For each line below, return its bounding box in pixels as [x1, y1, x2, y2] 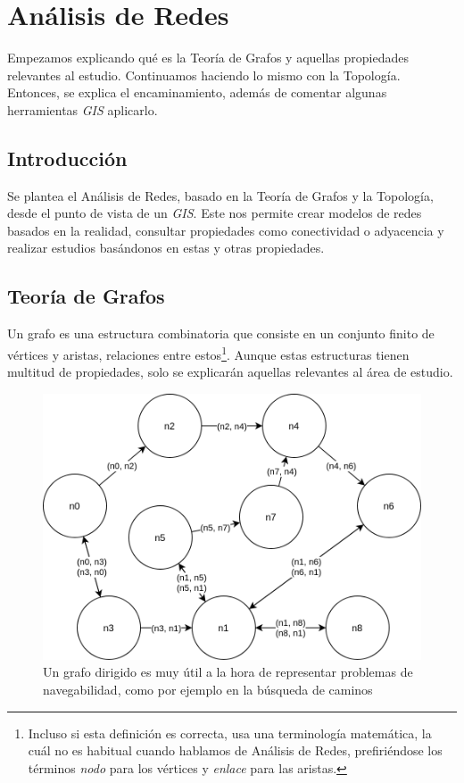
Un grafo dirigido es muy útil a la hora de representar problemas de [43, 662, 413, 681]
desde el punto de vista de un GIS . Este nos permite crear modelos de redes [7, 204, 422, 222]
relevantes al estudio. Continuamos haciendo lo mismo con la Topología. [7, 65, 401, 84]
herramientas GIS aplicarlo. [7, 100, 158, 119]
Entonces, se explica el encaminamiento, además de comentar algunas [7, 83, 387, 102]
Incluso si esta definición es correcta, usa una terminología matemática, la [28, 723, 432, 742]
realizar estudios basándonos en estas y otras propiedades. [7, 238, 325, 257]
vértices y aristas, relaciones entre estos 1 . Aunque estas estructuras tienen [7, 342, 410, 363]
